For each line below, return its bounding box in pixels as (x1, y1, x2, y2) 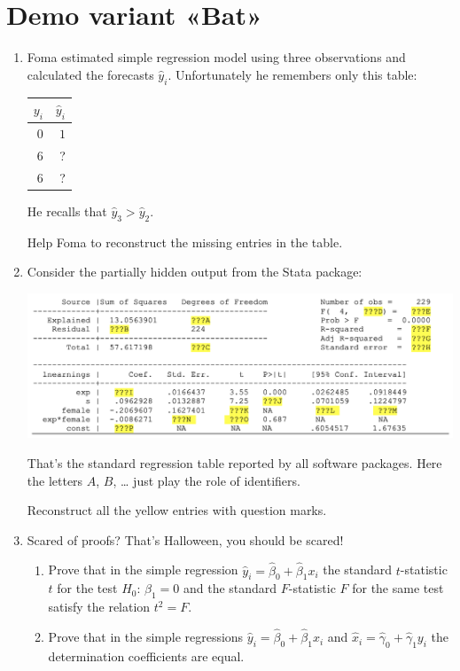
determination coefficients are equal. (48, 646, 245, 665)
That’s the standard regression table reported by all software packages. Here (27, 454, 442, 472)
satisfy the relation (48, 597, 151, 616)
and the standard (183, 579, 277, 597)
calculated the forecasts (27, 65, 154, 83)
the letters (27, 471, 83, 489)
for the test (57, 579, 118, 597)
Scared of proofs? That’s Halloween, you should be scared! (27, 530, 344, 549)
